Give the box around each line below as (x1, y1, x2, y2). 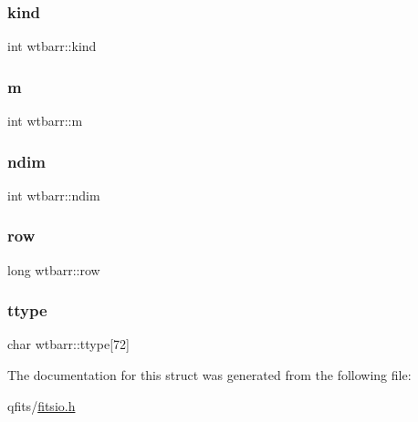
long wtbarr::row (7, 260, 100, 279)
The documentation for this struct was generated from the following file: (7, 365, 412, 385)
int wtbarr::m (7, 111, 83, 130)
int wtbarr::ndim (7, 185, 100, 204)
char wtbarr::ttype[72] (7, 335, 130, 354)
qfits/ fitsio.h (7, 396, 76, 415)
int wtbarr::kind (7, 36, 97, 56)
